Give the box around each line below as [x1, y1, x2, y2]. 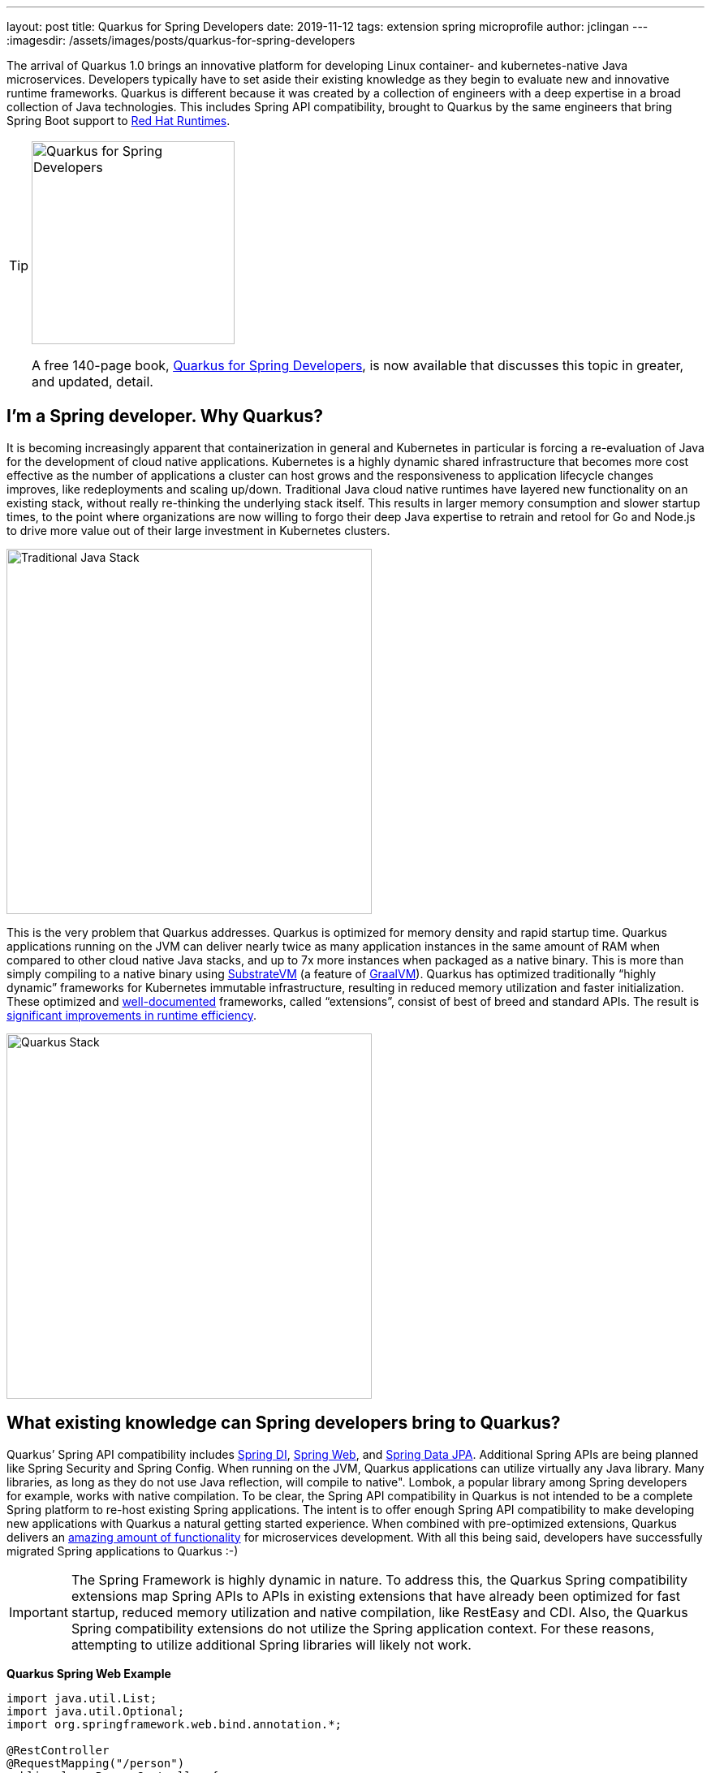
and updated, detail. [32, 373, 153, 390]
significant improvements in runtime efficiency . [6, 1007, 256, 1022]
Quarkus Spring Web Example [6, 1666, 171, 1680]
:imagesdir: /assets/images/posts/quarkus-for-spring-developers [6, 33, 355, 47]
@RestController [6, 1743, 110, 1757]
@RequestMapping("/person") [6, 1756, 185, 1770]
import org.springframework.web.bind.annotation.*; [6, 1717, 343, 1731]
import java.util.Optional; [6, 1704, 185, 1718]
